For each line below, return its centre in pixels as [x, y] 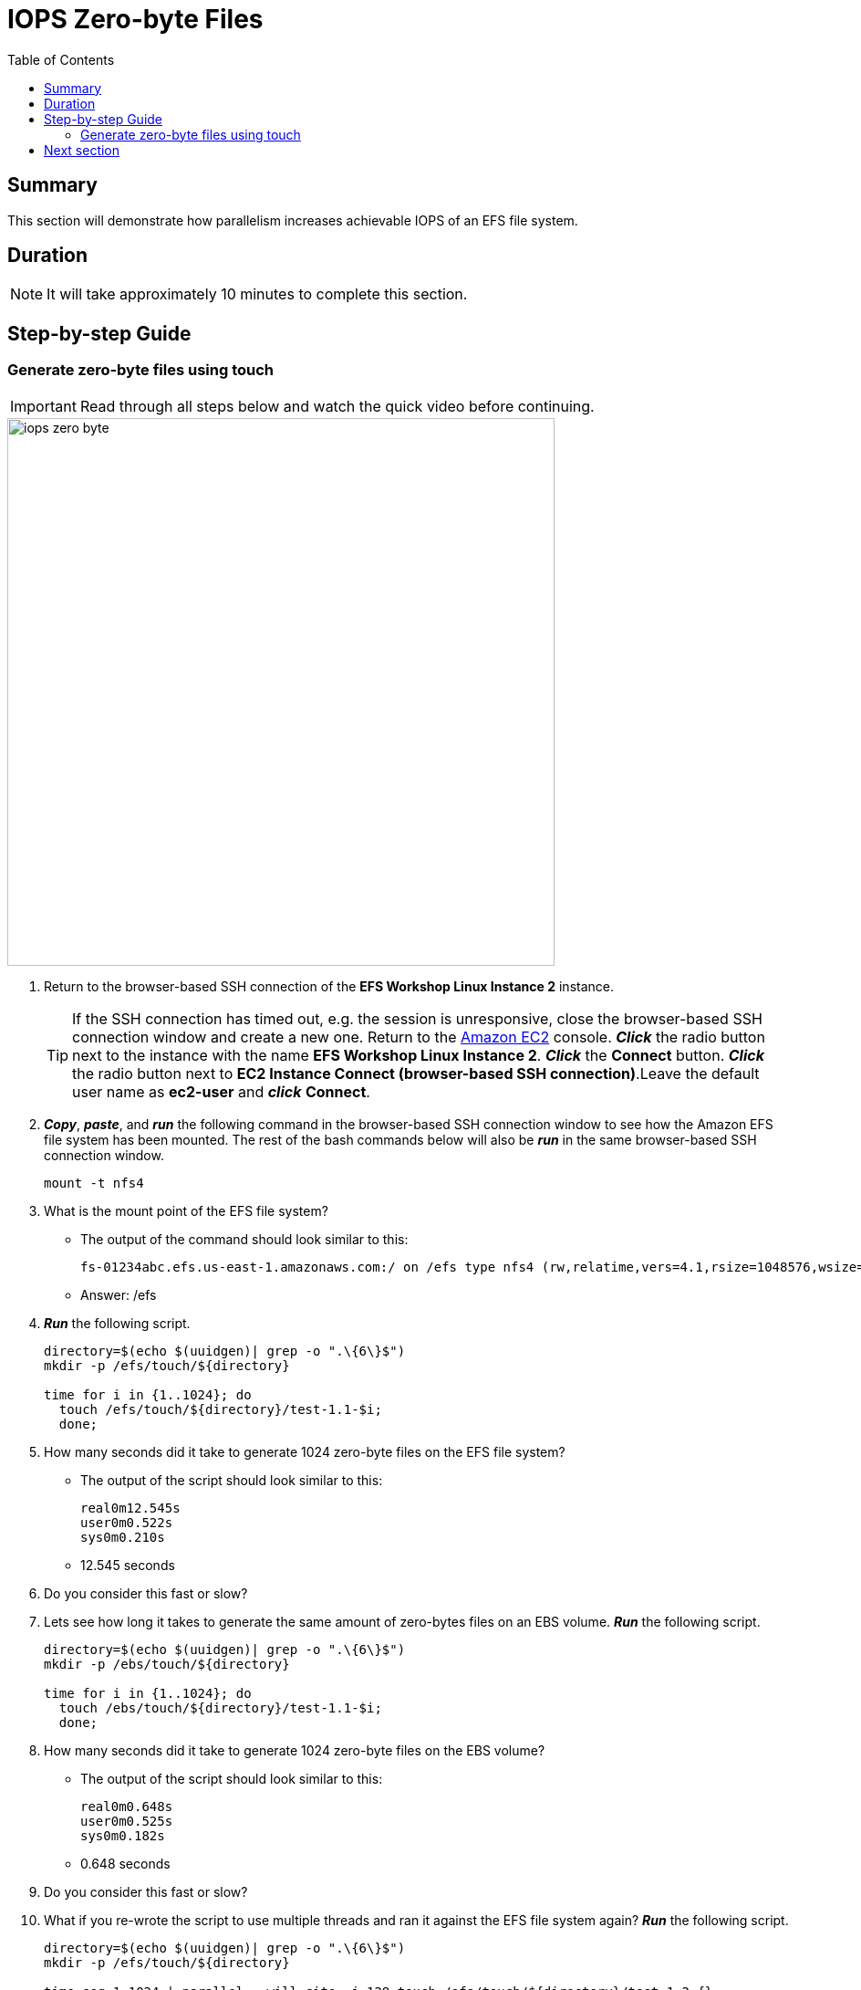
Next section [82, 150]
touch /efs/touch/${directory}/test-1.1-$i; [220, 1409]
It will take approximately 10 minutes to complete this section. [257, 294]
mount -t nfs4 [94, 1183]
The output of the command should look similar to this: [244, 1239]
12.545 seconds [128, 1565]
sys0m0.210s [123, 1537]
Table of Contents [61, 59]
